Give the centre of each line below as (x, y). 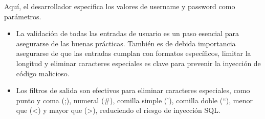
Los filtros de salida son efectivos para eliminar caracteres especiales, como (133, 90)
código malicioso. (43, 73)
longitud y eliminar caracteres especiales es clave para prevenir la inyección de (138, 63)
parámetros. (23, 16)
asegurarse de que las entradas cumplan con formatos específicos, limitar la (134, 53)
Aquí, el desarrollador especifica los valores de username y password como (120, 6)
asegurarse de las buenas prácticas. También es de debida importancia (126, 43)
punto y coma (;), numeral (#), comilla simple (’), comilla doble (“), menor (134, 100)
